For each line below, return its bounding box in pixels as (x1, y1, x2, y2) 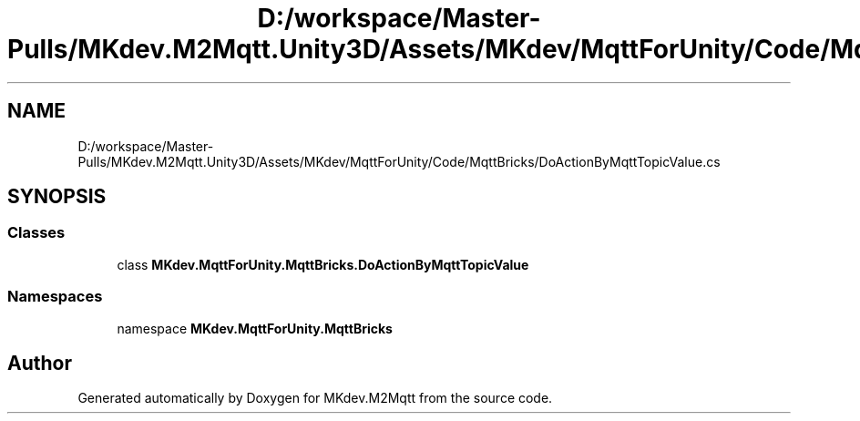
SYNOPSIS (7, 185, 107, 209)
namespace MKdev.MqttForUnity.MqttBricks (117, 320, 393, 336)
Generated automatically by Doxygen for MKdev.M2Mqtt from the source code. (77, 390, 553, 406)
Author (7, 351, 72, 375)
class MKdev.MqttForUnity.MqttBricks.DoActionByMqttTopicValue (117, 256, 529, 272)
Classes (7, 223, 66, 242)
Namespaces (7, 287, 103, 306)
